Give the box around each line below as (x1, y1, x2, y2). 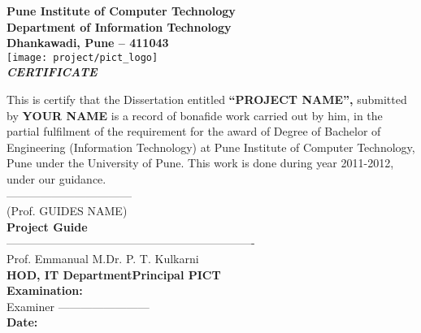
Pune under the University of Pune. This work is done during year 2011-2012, (7, 154, 394, 171)
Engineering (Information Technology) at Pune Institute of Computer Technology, (7, 138, 415, 155)
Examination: (7, 282, 83, 299)
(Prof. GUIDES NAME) (7, 202, 128, 219)
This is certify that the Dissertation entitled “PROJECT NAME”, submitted (7, 91, 407, 108)
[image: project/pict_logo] (7, 51, 158, 63)
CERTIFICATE (7, 63, 98, 80)
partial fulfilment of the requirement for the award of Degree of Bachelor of (7, 123, 381, 140)
